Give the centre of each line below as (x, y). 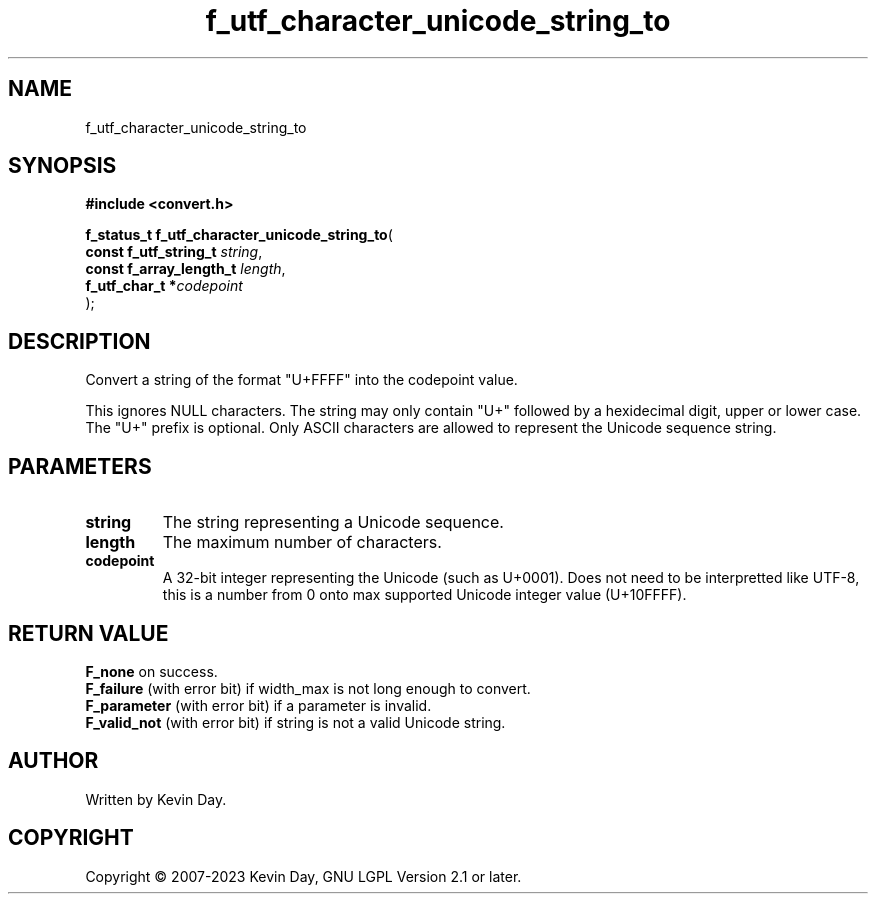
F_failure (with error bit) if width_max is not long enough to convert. (308, 688)
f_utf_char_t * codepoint (164, 286)
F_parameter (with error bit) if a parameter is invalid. (258, 705)
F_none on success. (151, 671)
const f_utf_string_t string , (174, 252)
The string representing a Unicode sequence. (333, 522)
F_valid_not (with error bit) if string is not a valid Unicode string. (295, 722)
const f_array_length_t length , (185, 269)
